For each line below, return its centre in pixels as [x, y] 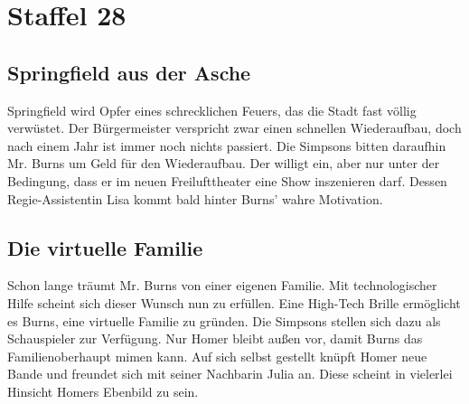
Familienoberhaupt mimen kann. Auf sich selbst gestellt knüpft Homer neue [217, 356]
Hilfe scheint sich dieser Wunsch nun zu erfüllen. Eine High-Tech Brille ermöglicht [234, 302]
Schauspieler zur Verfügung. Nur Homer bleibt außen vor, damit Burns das [215, 338]
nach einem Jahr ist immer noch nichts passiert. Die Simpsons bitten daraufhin [227, 145]
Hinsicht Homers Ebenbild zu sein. [103, 391]
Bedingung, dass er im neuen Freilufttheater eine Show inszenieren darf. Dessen [227, 180]
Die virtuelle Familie [105, 247]
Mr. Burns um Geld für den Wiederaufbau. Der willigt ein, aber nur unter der [224, 163]
